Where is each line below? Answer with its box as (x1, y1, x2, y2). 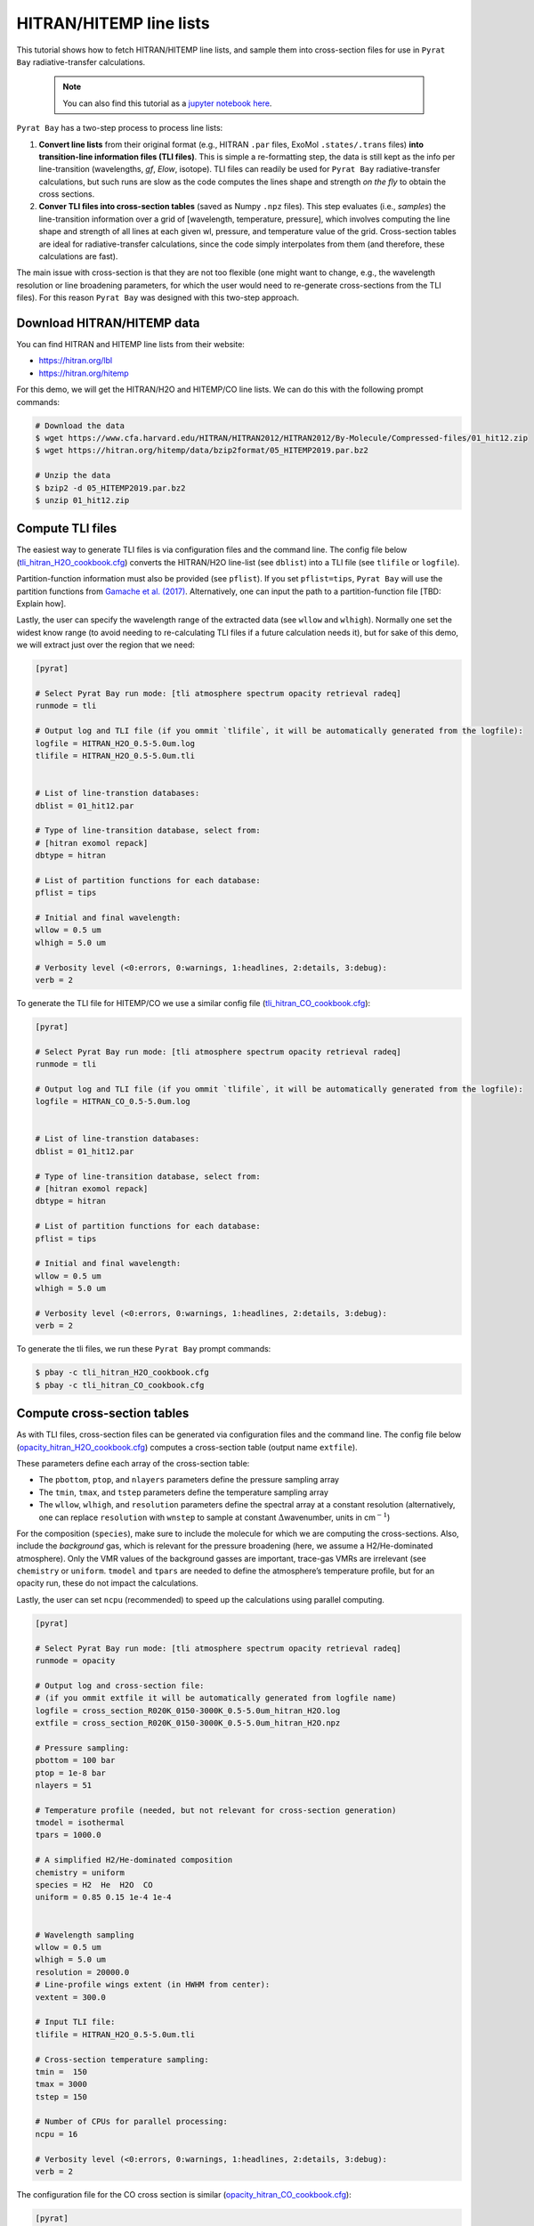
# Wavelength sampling (35, 1929, 134, 1940)
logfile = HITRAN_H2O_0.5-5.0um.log (35, 738, 196, 748)
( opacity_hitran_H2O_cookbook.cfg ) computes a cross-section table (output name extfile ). (16, 1442, 358, 1452)
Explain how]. (16, 598, 67, 609)
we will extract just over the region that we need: (16, 639, 196, 650)
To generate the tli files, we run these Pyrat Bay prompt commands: (16, 1344, 271, 1354)
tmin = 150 (35, 2067, 88, 2076)
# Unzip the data (35, 470, 111, 481)
